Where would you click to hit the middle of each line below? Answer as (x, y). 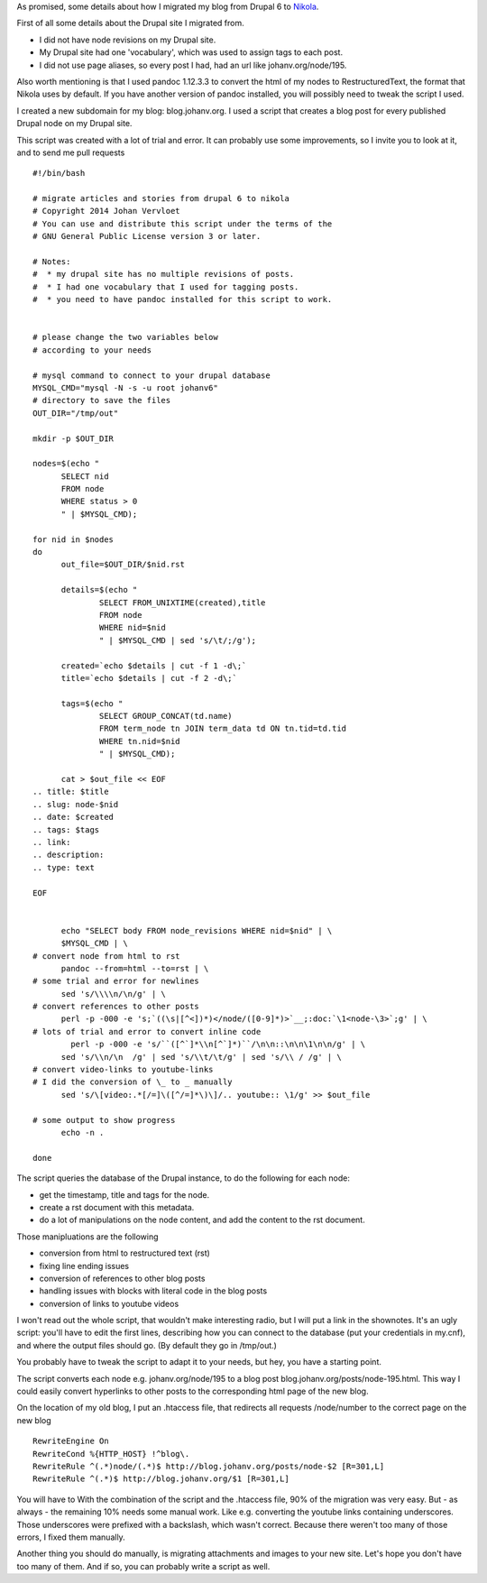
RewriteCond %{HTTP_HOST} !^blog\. (111, 1454)
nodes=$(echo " (66, 464)
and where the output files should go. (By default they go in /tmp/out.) (147, 1345)
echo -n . (83, 1132)
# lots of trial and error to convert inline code (147, 1031)
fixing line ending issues (84, 1265)
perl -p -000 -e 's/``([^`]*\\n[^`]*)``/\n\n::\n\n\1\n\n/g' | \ (218, 1045)
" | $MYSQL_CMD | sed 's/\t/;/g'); (178, 640)
